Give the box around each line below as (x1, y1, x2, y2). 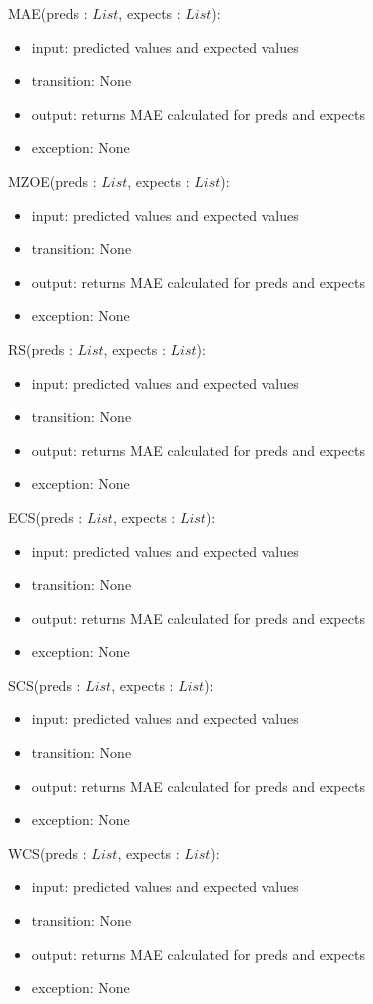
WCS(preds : (8, 842, 87, 863)
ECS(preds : (8, 506, 83, 527)
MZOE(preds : (8, 170, 97, 191)
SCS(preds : (8, 674, 81, 695)
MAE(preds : (8, 3, 88, 23)
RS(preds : (8, 338, 73, 359)
